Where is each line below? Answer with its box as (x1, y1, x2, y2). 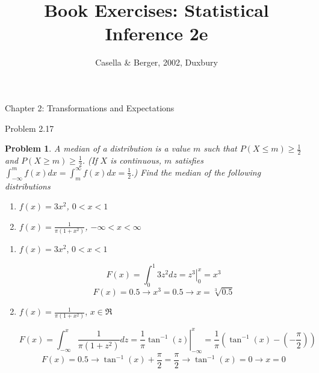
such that (203, 142, 237, 155)
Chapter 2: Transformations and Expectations (5, 101, 175, 114)
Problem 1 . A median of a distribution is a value (5, 142, 190, 155)
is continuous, (110, 153, 161, 166)
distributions (5, 179, 51, 192)
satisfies (175, 153, 203, 166)
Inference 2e (105, 21, 208, 46)
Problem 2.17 (5, 122, 54, 134)
